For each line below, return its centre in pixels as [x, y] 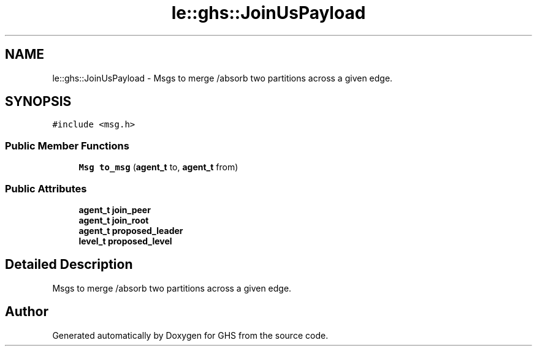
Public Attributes [46, 188]
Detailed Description [69, 265]
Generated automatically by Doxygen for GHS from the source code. [190, 335]
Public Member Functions [67, 145]
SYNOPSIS [38, 102]
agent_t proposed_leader [131, 230]
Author [27, 312]
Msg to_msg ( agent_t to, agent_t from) [158, 167]
